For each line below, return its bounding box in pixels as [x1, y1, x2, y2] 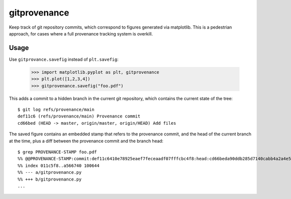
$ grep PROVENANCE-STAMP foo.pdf [17, 149, 97, 155]
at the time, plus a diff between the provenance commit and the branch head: [9, 138, 163, 144]
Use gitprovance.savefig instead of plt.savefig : [9, 56, 119, 62]
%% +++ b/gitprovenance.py [17, 176, 82, 182]
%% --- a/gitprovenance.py [17, 170, 82, 175]
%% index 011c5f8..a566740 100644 [17, 163, 99, 168]
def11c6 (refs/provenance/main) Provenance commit [17, 114, 141, 119]
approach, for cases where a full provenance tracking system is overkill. [9, 31, 153, 36]
